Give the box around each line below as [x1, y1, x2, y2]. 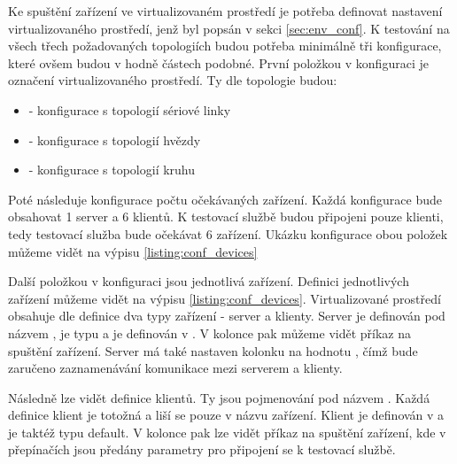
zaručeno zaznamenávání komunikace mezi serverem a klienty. [8, 359, 343, 377]
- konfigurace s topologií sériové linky [28, 100, 231, 119]
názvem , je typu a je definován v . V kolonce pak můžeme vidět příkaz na [8, 323, 411, 342]
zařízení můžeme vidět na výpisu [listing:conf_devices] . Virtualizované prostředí [8, 289, 441, 307]
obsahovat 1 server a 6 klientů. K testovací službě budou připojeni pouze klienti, [8, 207, 444, 226]
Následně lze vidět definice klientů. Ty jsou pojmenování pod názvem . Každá [8, 388, 430, 406]
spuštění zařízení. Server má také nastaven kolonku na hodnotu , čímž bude [8, 341, 418, 360]
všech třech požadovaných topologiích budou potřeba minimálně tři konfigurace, [8, 36, 442, 55]
